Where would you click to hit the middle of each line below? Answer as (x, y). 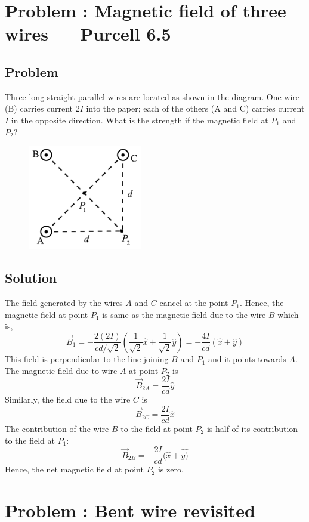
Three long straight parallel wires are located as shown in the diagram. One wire (152, 96)
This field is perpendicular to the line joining (87, 359)
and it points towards (247, 359)
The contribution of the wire (57, 429)
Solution (31, 278)
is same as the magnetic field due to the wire (184, 314)
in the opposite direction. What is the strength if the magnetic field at (140, 120)
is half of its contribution (252, 429)
